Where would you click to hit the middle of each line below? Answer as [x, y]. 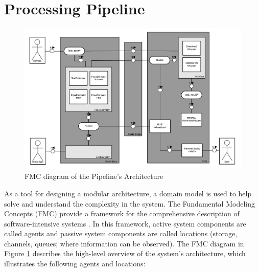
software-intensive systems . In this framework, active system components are [125, 223]
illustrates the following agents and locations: [75, 264]
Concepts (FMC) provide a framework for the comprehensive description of [122, 213]
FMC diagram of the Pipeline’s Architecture [94, 176]
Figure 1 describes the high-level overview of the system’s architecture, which [125, 253]
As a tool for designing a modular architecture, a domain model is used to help [128, 193]
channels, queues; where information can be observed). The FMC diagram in [124, 243]
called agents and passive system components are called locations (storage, [121, 233]
